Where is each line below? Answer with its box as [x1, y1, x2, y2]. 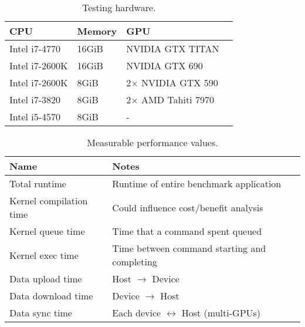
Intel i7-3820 [9, 93, 61, 106]
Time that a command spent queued [112, 224, 262, 238]
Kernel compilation [9, 194, 88, 207]
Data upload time [9, 272, 82, 285]
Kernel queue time [9, 224, 85, 238]
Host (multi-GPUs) [181, 306, 261, 319]
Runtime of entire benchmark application [112, 177, 282, 190]
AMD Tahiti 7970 [141, 93, 214, 106]
